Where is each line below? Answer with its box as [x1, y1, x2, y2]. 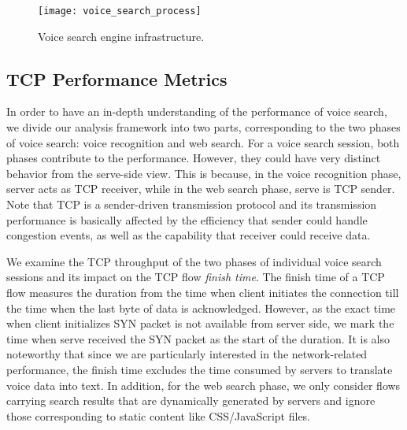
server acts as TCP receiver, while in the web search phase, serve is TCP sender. [6, 180, 395, 197]
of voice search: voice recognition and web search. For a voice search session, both [6, 134, 400, 150]
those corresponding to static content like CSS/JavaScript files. [6, 407, 311, 424]
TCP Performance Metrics [6, 66, 228, 91]
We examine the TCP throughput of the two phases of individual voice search [6, 253, 382, 269]
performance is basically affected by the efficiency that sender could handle [6, 211, 368, 228]
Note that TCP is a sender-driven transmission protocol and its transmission [6, 196, 377, 213]
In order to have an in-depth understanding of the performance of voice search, [6, 103, 387, 120]
